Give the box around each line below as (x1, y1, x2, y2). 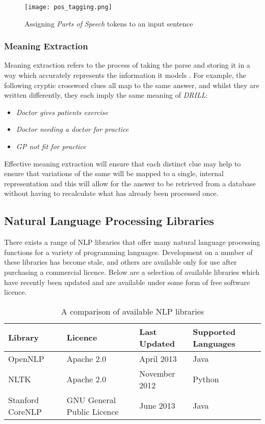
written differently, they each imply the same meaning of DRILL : (4, 90, 208, 100)
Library (8, 331, 39, 344)
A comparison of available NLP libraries (61, 305, 204, 317)
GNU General (66, 393, 116, 406)
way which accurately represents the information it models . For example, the (4, 70, 246, 80)
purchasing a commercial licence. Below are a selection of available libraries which (4, 266, 260, 277)
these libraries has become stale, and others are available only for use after (4, 257, 237, 267)
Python (193, 373, 219, 385)
